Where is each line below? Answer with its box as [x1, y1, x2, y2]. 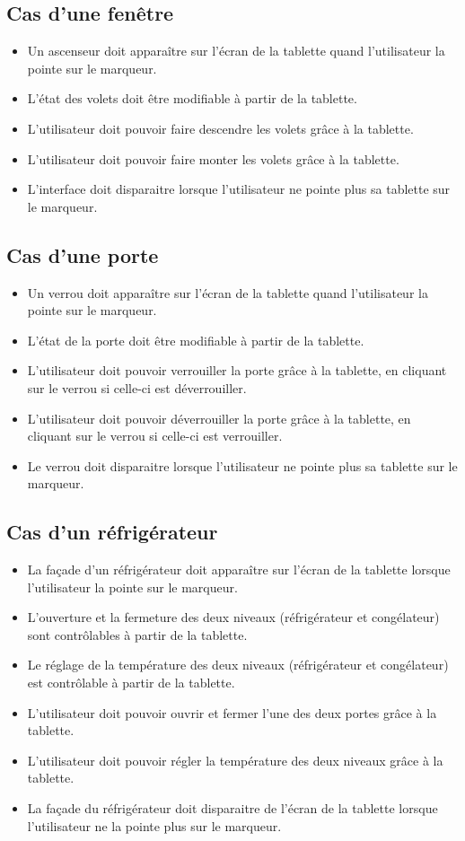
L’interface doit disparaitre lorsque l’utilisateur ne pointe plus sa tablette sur [27, 180, 451, 198]
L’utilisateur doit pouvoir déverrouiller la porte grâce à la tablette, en [27, 408, 411, 427]
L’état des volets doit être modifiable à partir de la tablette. [27, 89, 357, 108]
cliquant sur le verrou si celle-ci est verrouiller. [27, 426, 283, 445]
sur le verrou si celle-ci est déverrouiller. [27, 378, 247, 397]
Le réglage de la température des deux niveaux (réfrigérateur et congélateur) [27, 655, 449, 674]
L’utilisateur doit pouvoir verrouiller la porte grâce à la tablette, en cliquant [27, 361, 447, 380]
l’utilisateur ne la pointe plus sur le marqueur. [27, 816, 282, 835]
